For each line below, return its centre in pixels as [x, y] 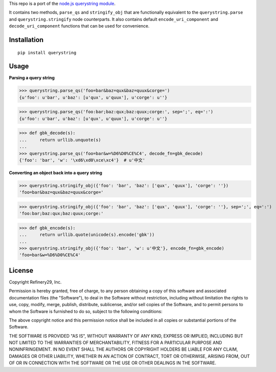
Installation [26, 39]
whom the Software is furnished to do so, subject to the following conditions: [86, 311]
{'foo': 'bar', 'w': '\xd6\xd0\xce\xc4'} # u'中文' [82, 160]
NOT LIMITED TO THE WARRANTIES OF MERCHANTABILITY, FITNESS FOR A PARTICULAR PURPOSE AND [115, 343]
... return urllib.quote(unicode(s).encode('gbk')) [87, 235]
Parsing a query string [32, 78]
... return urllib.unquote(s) [60, 140]
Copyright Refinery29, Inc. [35, 282]
